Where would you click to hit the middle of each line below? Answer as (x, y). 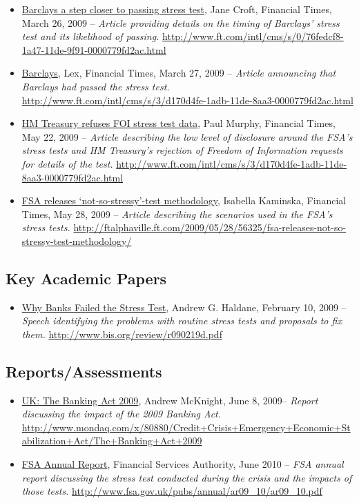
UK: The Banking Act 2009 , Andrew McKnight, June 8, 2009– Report (170, 400)
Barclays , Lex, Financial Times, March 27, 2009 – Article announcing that (179, 73)
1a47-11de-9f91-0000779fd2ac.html (94, 49)
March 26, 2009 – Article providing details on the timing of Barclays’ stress (181, 22)
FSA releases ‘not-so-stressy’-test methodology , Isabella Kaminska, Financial (184, 200)
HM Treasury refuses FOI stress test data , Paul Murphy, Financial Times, (178, 123)
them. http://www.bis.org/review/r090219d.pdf (122, 334)
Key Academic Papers (86, 278)
